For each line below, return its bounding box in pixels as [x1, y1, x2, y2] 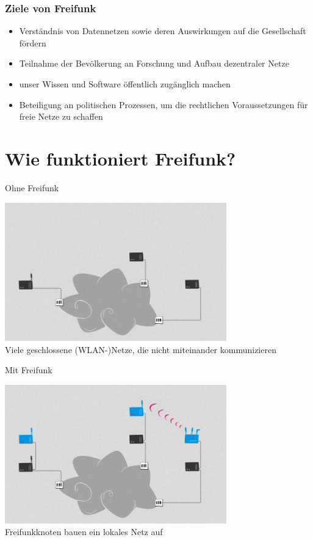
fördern [19, 36, 46, 49]
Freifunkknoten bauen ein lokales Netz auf [5, 525, 163, 538]
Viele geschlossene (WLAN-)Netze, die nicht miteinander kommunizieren [5, 343, 276, 356]
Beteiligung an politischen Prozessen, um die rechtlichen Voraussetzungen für [19, 98, 308, 111]
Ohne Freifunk [5, 181, 59, 194]
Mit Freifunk [5, 363, 52, 376]
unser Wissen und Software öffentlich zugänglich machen [19, 78, 231, 90]
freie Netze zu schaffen [19, 110, 103, 123]
